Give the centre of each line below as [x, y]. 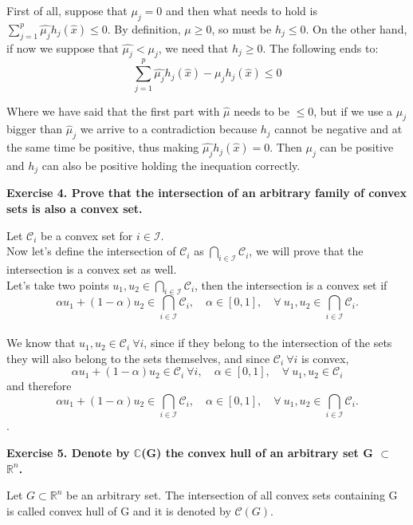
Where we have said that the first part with [113, 111]
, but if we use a [353, 111]
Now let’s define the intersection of [91, 251]
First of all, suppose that [67, 10]
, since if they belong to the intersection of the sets [268, 343]
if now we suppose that [63, 47]
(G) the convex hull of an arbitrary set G [257, 452]
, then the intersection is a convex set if [291, 284]
